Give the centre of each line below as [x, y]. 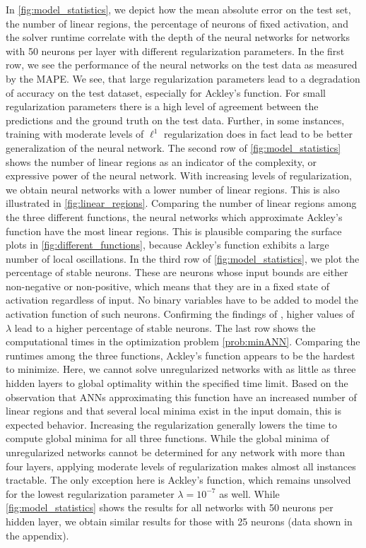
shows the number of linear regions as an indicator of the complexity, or [161, 161]
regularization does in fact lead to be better [258, 134]
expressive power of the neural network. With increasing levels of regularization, [179, 175]
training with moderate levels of [75, 134]
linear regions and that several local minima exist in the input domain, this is [173, 411]
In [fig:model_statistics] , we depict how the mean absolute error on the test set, [178, 9]
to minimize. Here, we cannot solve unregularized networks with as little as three [181, 369]
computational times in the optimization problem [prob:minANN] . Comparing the [183, 341]
